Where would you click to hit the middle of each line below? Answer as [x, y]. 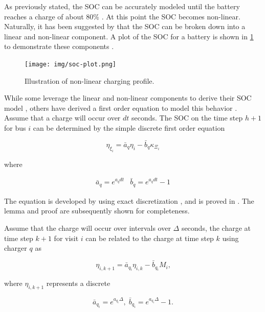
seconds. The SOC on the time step [187, 118]
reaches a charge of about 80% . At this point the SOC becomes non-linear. [122, 16]
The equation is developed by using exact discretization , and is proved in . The [129, 200]
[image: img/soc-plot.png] [70, 64]
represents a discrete [78, 283]
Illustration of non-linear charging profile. [90, 80]
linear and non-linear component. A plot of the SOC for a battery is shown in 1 [129, 36]
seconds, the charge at [216, 228]
